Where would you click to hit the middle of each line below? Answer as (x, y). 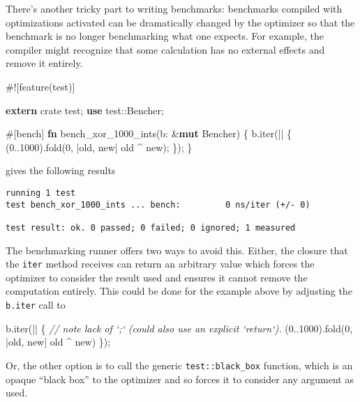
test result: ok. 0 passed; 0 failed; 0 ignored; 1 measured (151, 227)
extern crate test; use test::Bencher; (85, 110)
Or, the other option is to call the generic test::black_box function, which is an (179, 365)
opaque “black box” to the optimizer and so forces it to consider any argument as (180, 379)
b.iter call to (36, 304)
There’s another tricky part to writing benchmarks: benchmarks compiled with (174, 8)
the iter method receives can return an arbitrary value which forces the (160, 264)
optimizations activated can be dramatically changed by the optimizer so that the (180, 22)
